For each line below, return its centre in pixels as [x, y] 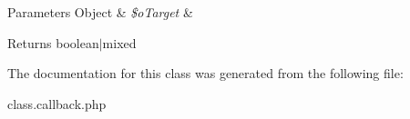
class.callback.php [57, 103]
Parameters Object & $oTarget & [100, 12]
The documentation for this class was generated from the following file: [205, 73]
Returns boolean [53, 42]
